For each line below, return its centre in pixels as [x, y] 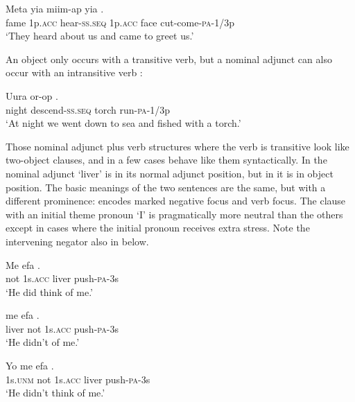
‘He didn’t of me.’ [43, 342]
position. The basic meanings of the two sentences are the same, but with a [166, 187]
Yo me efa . [30, 366]
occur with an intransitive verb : [74, 72]
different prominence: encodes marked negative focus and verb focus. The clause [176, 201]
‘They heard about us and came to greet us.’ [100, 36]
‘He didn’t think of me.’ [55, 393]
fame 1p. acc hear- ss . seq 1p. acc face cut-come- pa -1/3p [120, 22]
